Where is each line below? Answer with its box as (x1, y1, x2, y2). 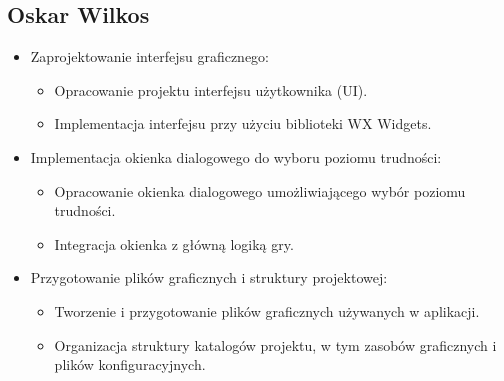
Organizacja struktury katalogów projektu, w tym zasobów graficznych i (54, 334, 497, 355)
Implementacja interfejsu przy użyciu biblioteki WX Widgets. (54, 113, 432, 134)
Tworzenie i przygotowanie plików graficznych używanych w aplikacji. (54, 300, 480, 321)
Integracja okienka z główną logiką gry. (54, 233, 294, 254)
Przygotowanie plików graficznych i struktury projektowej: (30, 267, 388, 288)
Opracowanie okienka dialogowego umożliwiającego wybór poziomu (54, 180, 466, 201)
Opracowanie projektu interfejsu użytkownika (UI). (54, 79, 368, 100)
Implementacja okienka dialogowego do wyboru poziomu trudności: (30, 146, 442, 167)
